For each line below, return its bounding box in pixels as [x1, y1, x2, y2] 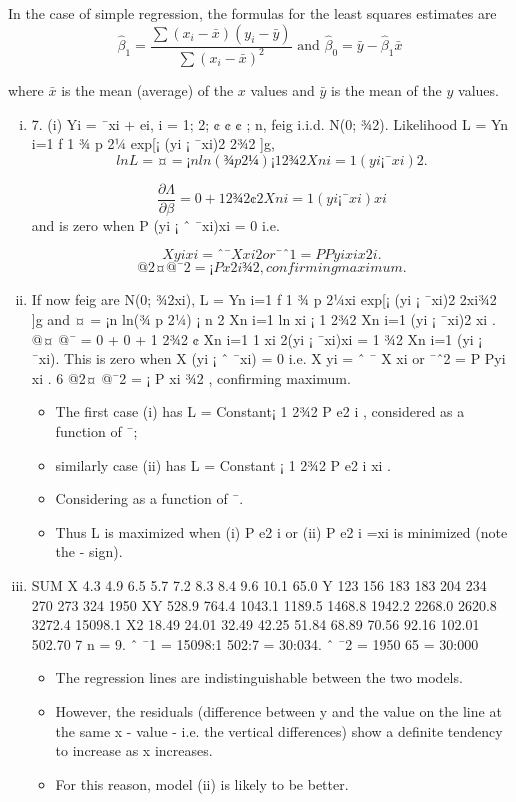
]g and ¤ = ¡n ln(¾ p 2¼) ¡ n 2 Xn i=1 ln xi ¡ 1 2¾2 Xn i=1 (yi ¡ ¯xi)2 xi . [31, 309, 496, 329]
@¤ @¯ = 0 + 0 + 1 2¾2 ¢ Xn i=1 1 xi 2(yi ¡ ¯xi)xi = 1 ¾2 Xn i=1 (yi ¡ [31, 328, 483, 349]
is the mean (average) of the [61, 79, 234, 100]
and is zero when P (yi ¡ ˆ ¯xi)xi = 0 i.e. [31, 214, 280, 235]
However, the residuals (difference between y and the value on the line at [55, 700, 502, 721]
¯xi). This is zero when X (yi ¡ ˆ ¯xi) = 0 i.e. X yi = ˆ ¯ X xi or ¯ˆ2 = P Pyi [31, 348, 506, 369]
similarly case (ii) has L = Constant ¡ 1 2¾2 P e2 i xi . [55, 454, 392, 475]
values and [250, 79, 315, 100]
